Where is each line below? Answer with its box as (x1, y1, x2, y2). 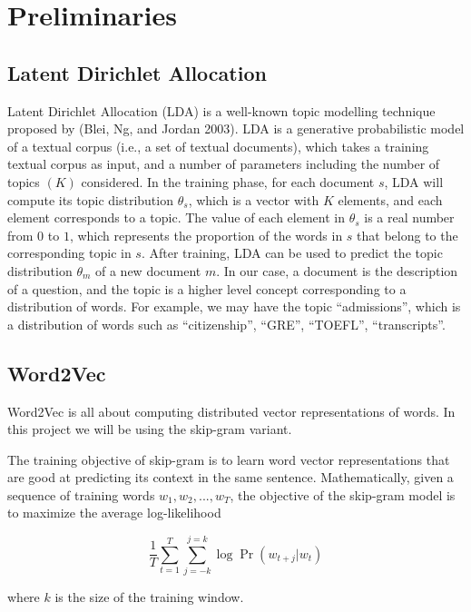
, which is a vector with (188, 190, 319, 209)
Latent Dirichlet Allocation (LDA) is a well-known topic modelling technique (7, 101, 436, 120)
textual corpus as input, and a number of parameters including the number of (7, 154, 440, 173)
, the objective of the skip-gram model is (230, 485, 456, 504)
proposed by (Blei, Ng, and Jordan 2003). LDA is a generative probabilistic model (7, 119, 465, 138)
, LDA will (384, 172, 444, 191)
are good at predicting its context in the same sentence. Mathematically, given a (7, 468, 454, 487)
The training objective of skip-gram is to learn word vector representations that (7, 449, 450, 469)
